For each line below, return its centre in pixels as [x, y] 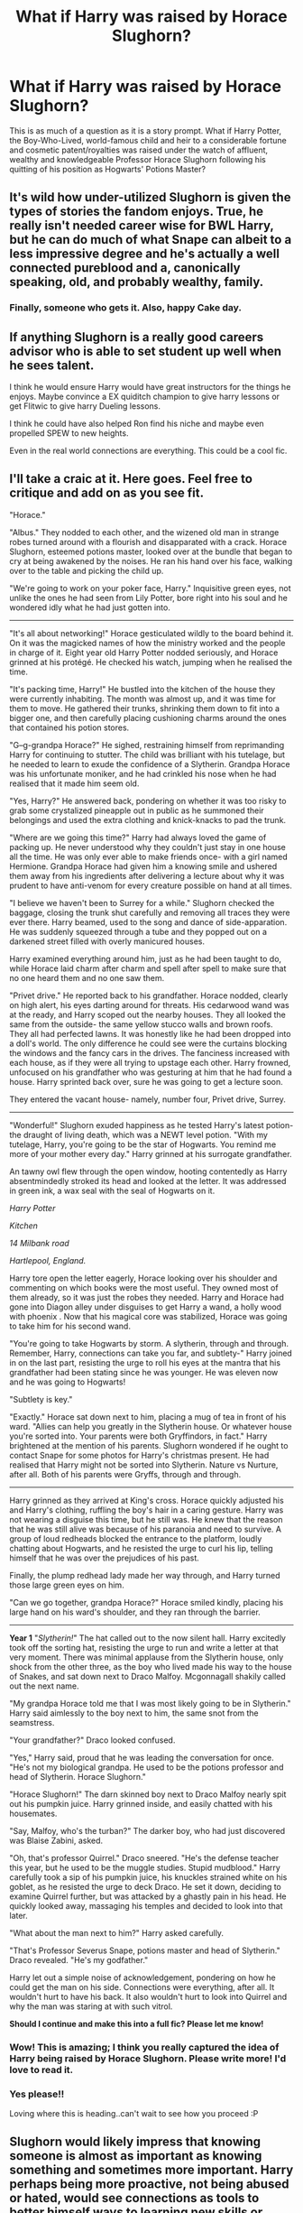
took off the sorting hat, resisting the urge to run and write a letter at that [144, 1647]
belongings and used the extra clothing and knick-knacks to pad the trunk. [148, 819]
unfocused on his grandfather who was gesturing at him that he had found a [151, 1072]
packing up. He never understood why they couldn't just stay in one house [148, 847]
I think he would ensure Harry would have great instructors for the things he [150, 387]
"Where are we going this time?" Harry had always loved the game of [138, 838]
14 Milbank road [39, 1243]
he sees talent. [52, 365]
